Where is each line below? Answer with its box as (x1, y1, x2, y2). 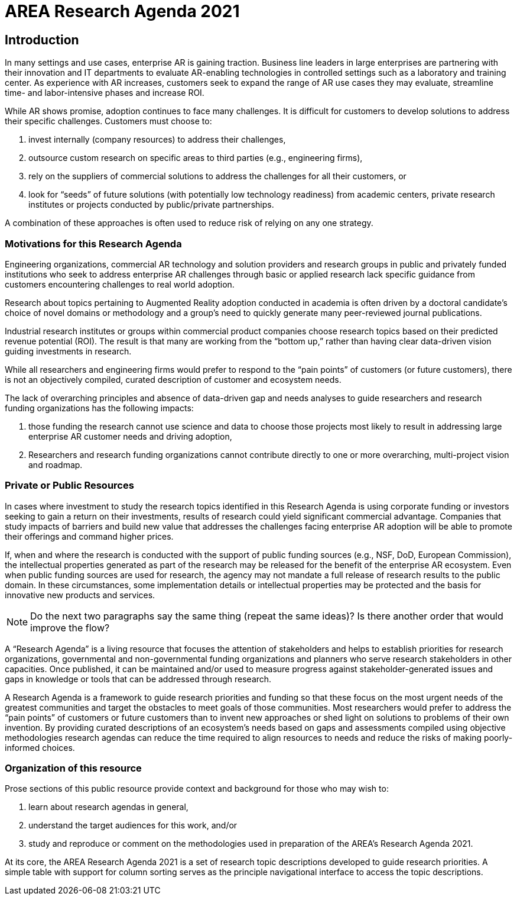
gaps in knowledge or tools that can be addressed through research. (5, 673, 272, 684)
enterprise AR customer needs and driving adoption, (28, 431, 232, 441)
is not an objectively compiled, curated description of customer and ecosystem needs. (5, 374, 342, 385)
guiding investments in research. (5, 346, 132, 356)
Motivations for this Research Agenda (5, 237, 182, 250)
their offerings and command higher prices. (5, 531, 174, 541)
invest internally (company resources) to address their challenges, (28, 134, 286, 145)
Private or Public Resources (5, 479, 134, 492)
